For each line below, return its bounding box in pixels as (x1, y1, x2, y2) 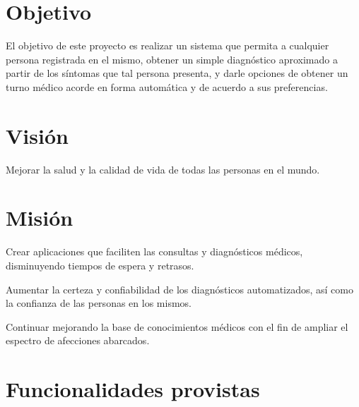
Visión (6, 121, 69, 150)
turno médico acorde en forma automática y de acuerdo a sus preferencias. (6, 79, 328, 94)
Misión (6, 203, 73, 232)
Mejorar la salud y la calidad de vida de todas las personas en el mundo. (6, 162, 320, 176)
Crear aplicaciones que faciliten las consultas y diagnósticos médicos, (6, 244, 303, 259)
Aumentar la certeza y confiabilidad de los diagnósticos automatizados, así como (6, 281, 353, 296)
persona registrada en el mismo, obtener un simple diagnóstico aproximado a (6, 51, 338, 66)
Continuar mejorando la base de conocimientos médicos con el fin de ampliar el (6, 319, 348, 334)
